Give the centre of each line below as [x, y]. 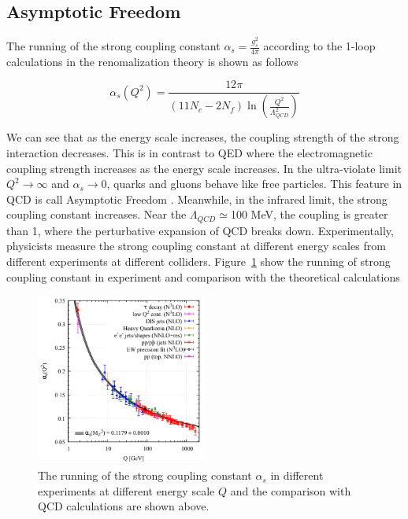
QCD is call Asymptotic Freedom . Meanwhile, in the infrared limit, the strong [197, 199]
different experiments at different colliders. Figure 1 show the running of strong [198, 261]
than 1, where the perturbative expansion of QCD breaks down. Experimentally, [200, 230]
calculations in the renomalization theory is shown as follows [152, 61]
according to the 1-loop [319, 46]
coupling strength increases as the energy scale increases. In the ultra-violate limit [204, 168]
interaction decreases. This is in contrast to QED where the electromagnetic [189, 152]
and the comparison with [291, 490]
